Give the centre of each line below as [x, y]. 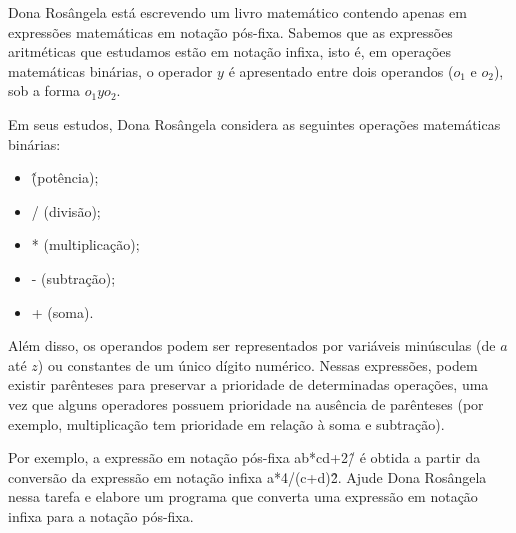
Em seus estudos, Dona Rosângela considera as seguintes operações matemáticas [254, 123]
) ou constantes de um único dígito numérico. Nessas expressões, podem [257, 364]
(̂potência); [65, 177]
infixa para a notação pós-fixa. [101, 515]
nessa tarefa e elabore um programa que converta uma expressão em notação [243, 496]
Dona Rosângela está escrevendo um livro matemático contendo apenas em [237, 12]
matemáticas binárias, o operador [110, 70]
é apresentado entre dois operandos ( [341, 70]
